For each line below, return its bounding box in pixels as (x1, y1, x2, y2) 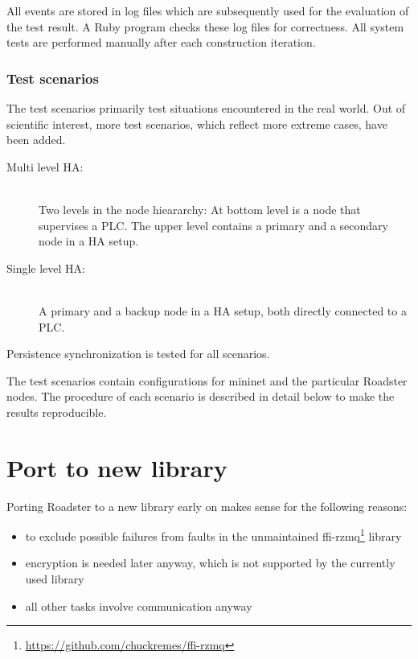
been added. (6, 131, 66, 148)
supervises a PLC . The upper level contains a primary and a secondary (39, 216, 388, 233)
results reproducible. (6, 403, 107, 420)
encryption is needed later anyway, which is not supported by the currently (25, 554, 395, 571)
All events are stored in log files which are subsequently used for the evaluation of (6, 2, 409, 19)
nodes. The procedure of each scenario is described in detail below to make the (6, 388, 395, 405)
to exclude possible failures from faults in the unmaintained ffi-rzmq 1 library (25, 525, 402, 544)
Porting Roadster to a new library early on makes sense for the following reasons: (6, 497, 408, 514)
